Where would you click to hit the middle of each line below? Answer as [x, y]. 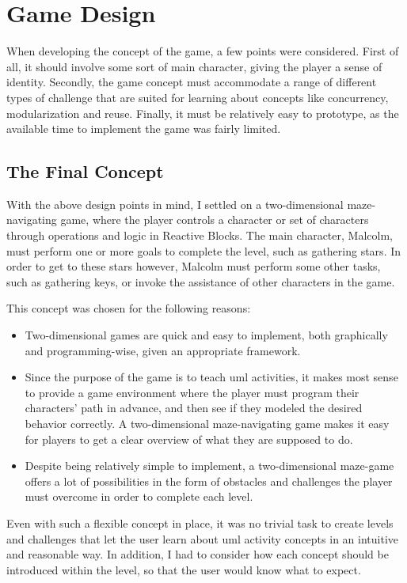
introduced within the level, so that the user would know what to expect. [184, 569]
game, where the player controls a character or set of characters [215, 220]
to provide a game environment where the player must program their [192, 392]
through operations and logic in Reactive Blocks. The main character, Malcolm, [200, 235]
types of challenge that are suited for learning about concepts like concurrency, [198, 97]
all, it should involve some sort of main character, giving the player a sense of [194, 66]
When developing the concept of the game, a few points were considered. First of [203, 51]
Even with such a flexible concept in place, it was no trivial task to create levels [200, 522]
